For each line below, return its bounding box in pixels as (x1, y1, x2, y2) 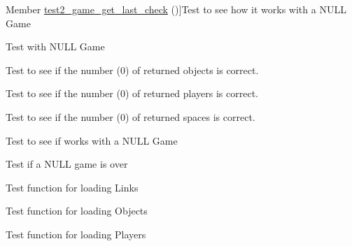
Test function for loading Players (6, 226, 146, 241)
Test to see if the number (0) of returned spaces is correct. (6, 109, 255, 124)
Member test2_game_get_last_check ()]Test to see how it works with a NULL (6, 2, 346, 16)
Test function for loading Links (6, 180, 139, 194)
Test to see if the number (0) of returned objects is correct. (6, 62, 259, 77)
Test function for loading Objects (6, 203, 148, 218)
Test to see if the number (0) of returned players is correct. (6, 86, 259, 101)
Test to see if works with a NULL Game (6, 133, 178, 147)
